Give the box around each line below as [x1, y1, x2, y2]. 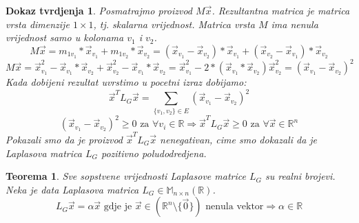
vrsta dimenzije [6, 16, 70, 31]
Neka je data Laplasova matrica [6, 182, 139, 196]
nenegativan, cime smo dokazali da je [160, 132, 318, 146]
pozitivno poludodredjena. [101, 145, 207, 160]
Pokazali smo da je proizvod [6, 132, 123, 146]
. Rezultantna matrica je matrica [212, 3, 350, 17]
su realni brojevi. [265, 169, 336, 183]
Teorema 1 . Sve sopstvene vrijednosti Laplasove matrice [6, 169, 246, 183]
